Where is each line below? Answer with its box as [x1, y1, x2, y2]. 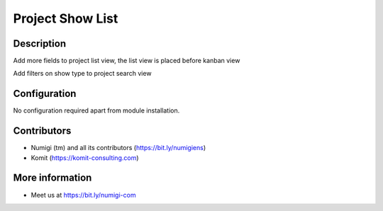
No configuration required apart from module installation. [13, 106, 180, 115]
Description [13, 38, 67, 50]
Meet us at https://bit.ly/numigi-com [30, 190, 136, 199]
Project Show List [13, 11, 118, 26]
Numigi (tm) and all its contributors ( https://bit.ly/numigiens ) [30, 144, 206, 152]
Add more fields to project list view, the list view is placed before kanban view [13, 57, 240, 65]
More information [13, 172, 92, 184]
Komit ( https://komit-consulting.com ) [30, 153, 139, 162]
